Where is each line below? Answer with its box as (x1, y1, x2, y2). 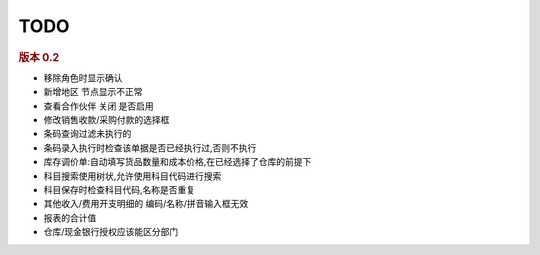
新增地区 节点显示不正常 (43, 86, 143, 98)
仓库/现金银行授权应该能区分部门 (43, 226, 179, 238)
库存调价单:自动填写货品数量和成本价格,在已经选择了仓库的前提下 (43, 156, 312, 168)
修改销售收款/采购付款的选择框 (43, 113, 170, 125)
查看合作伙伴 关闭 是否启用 (43, 100, 154, 112)
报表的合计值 (43, 211, 97, 224)
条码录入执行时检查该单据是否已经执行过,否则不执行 (43, 141, 257, 154)
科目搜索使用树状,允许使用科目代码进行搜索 (43, 170, 222, 182)
